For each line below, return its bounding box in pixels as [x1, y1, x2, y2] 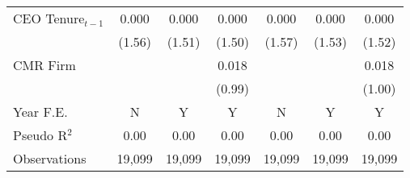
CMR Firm [13, 56, 76, 74]
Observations [13, 149, 87, 168]
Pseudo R [13, 126, 68, 144]
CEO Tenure [13, 9, 85, 27]
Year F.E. [13, 102, 68, 121]
